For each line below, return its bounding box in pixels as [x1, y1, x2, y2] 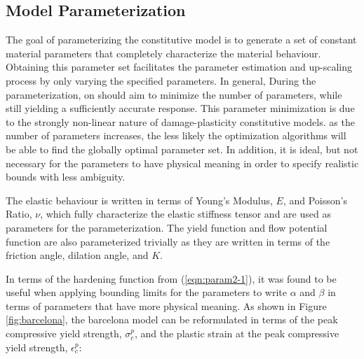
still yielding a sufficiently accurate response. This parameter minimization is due [6, 101, 355, 115]
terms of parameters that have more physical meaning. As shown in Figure [6, 298, 327, 313]
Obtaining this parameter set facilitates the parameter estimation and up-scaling [6, 59, 353, 74]
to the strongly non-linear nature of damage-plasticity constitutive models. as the [6, 114, 355, 129]
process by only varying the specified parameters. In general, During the [6, 73, 316, 87]
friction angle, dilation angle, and [6, 248, 149, 262]
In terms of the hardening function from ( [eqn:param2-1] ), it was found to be [6, 271, 337, 286]
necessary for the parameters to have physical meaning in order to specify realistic [6, 155, 359, 170]
